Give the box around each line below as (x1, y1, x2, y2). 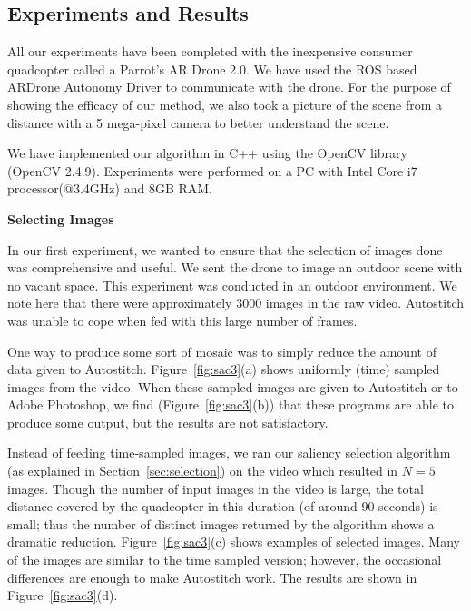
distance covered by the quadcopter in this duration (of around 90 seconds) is (7, 497, 438, 516)
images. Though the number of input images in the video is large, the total (7, 478, 424, 498)
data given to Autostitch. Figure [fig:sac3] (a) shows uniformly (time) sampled (7, 360, 440, 379)
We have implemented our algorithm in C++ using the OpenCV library (7, 143, 407, 163)
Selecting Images (7, 209, 114, 228)
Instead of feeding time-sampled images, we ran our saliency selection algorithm (7, 443, 451, 462)
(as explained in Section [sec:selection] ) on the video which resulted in (7, 461, 398, 480)
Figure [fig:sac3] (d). (7, 586, 118, 605)
